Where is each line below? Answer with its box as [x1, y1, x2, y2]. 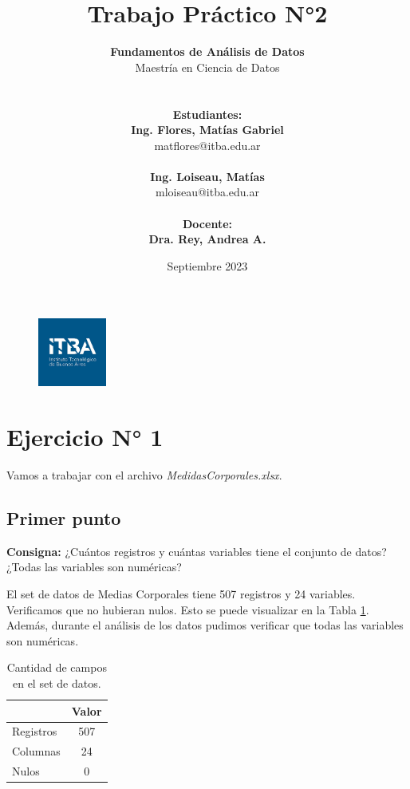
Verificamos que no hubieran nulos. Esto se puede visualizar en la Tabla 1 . [6, 601, 369, 617]
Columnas [12, 743, 61, 759]
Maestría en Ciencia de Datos [135, 58, 280, 75]
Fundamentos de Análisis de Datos [110, 43, 305, 60]
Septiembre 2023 [167, 257, 248, 274]
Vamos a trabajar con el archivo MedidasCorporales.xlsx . [6, 466, 282, 483]
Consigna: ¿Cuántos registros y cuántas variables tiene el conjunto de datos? [6, 542, 387, 559]
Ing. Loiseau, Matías [150, 168, 265, 184]
